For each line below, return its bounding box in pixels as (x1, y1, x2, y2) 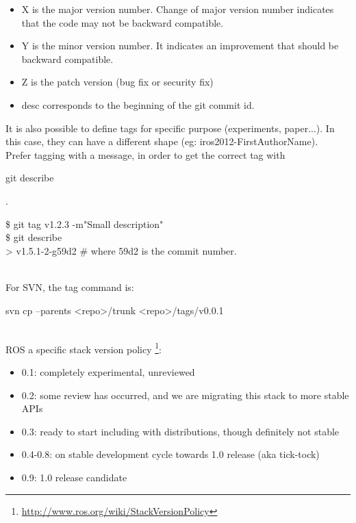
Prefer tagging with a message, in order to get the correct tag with (5, 147, 285, 162)
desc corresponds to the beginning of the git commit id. (21, 97, 255, 112)
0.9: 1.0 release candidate (21, 470, 127, 484)
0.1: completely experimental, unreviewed (21, 364, 195, 379)
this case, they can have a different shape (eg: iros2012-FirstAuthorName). (5, 134, 318, 149)
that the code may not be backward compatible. (21, 15, 224, 29)
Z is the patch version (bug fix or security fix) (21, 75, 214, 89)
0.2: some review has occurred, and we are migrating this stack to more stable (21, 387, 349, 402)
